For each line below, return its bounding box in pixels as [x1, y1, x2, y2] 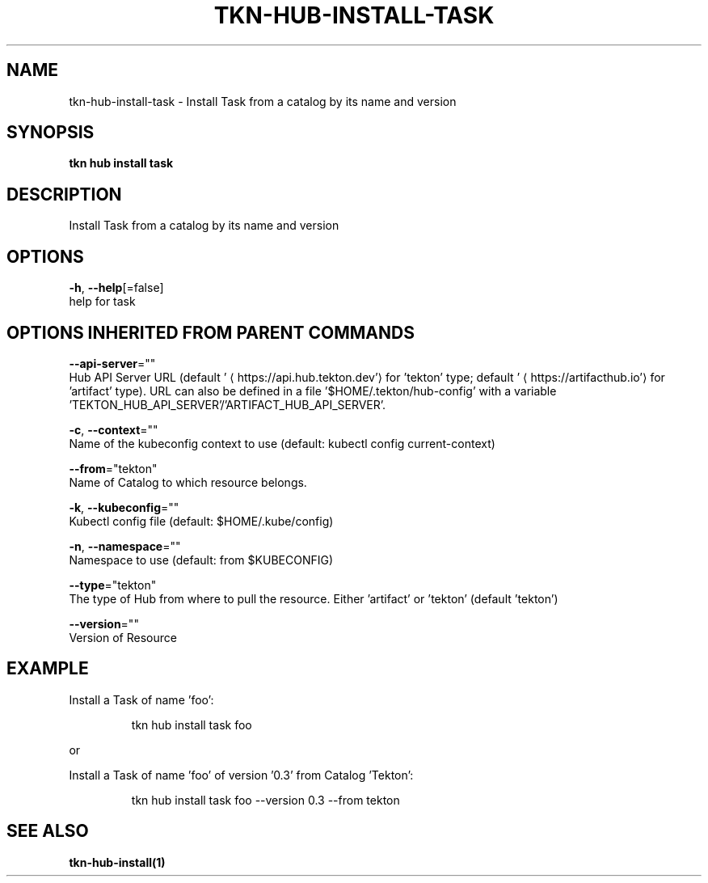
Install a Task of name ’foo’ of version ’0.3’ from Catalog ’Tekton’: [69, 767, 414, 782]
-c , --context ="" [69, 422, 158, 437]
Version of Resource [69, 630, 177, 644]
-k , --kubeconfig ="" [69, 500, 179, 514]
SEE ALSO [6, 821, 89, 842]
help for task [69, 294, 136, 309]
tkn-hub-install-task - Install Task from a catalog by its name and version [69, 94, 457, 108]
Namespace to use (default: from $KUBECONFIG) [69, 552, 334, 567]
